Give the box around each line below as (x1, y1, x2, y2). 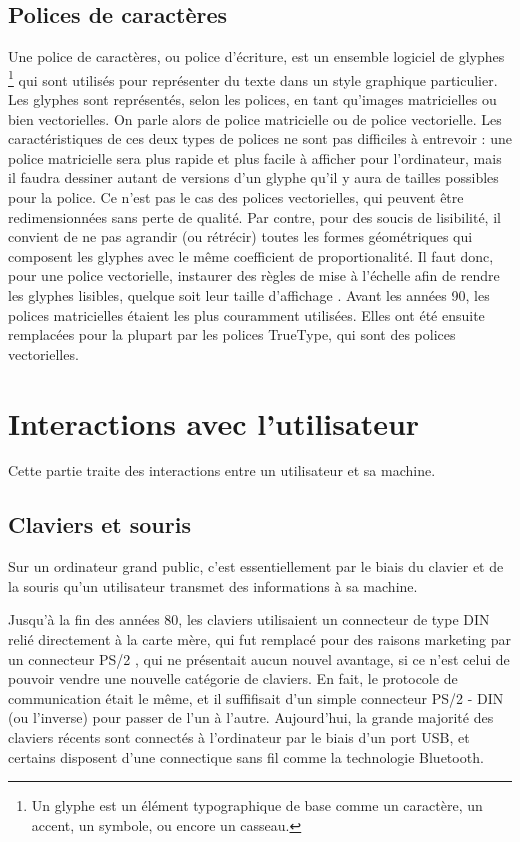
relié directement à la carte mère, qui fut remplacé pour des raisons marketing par (8, 629, 511, 650)
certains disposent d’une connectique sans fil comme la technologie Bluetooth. (8, 746, 484, 767)
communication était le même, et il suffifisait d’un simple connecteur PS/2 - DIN (8, 687, 504, 708)
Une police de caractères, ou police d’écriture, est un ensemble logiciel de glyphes (8, 46, 505, 67)
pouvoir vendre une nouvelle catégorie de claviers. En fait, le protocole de (8, 668, 458, 689)
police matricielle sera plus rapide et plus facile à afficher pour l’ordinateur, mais (8, 147, 502, 168)
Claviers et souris (8, 509, 191, 540)
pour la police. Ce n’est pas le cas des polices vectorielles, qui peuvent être (8, 187, 464, 208)
